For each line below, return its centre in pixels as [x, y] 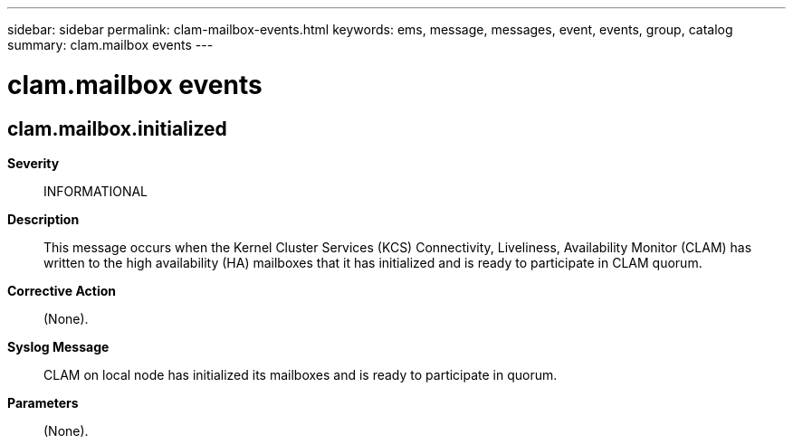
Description [43, 219]
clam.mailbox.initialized [117, 128]
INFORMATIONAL [96, 191]
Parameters [43, 402]
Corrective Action [62, 290]
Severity [33, 163]
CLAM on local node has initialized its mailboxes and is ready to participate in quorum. [301, 374]
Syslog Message [58, 346]
